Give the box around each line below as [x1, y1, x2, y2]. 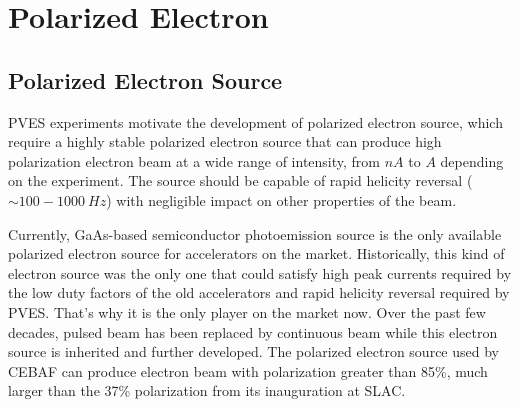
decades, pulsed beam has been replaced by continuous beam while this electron [8, 321, 498, 342]
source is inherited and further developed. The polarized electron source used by [8, 341, 499, 362]
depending [440, 150, 504, 171]
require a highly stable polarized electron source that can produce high [8, 131, 442, 152]
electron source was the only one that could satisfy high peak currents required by [8, 262, 512, 283]
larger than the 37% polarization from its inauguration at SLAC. [8, 380, 406, 401]
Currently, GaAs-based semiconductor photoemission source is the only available [8, 223, 502, 244]
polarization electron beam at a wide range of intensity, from [8, 150, 381, 171]
